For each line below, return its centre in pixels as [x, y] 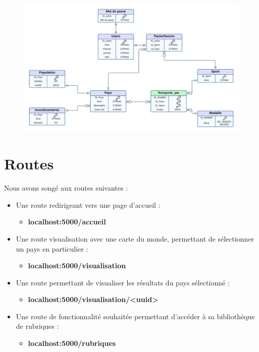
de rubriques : [37, 326]
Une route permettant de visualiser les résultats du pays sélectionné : [123, 282]
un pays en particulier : [52, 248]
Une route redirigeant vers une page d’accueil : [88, 204]
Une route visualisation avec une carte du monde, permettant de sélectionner [135, 238]
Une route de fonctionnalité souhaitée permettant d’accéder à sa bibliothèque [135, 316]
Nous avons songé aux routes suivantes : [66, 188]
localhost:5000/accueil [67, 222]
